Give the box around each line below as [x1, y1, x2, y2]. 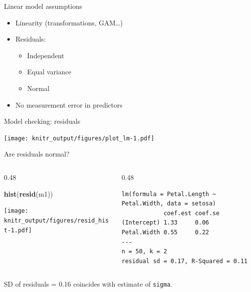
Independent [27, 50, 64, 60]
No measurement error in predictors [15, 99, 123, 110]
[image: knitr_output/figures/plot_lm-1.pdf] [4, 135, 154, 142]
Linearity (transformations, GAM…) [15, 17, 123, 27]
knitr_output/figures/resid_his [4, 217, 109, 224]
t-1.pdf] [4, 226, 32, 234]
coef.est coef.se [163, 209, 220, 217]
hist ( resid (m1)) [4, 188, 53, 199]
